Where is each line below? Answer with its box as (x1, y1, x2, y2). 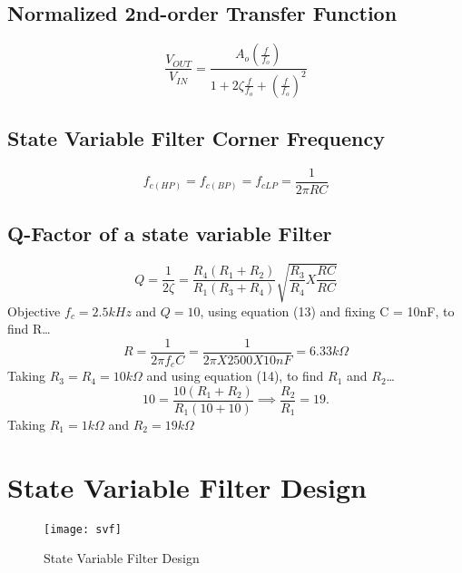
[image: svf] (44, 522, 122, 536)
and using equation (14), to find (146, 366, 324, 385)
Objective (7, 301, 61, 320)
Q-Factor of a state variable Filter (7, 219, 332, 248)
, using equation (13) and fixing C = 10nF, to (200, 301, 455, 320)
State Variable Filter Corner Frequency (7, 123, 385, 151)
